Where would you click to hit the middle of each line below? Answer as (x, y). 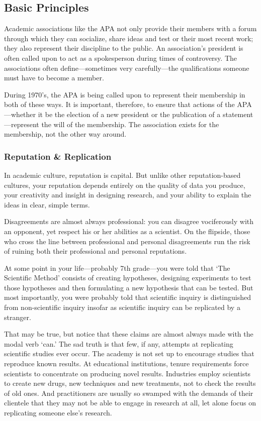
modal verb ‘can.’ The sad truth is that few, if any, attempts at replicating (119, 343)
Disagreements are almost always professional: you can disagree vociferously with (129, 221)
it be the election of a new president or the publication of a (129, 114)
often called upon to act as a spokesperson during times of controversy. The (120, 58)
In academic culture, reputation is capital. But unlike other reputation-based (122, 175)
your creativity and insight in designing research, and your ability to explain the (128, 195)
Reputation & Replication (58, 156)
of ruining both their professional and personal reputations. (96, 251)
